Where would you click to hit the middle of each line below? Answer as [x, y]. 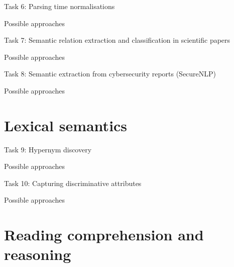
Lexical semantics [66, 125]
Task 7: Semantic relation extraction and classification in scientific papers [117, 40]
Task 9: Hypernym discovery [48, 149]
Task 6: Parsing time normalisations [60, 6]
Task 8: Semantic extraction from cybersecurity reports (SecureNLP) [110, 74]
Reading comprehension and [104, 235]
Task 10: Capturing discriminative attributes [73, 183]
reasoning [38, 254]
